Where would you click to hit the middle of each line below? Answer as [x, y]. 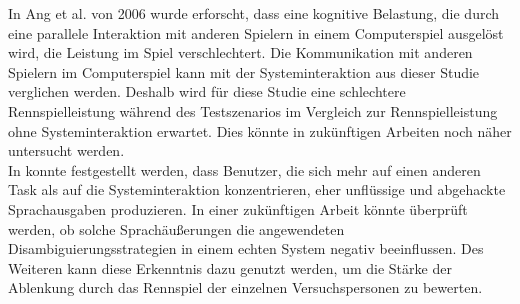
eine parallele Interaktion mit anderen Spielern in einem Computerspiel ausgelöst [256, 32]
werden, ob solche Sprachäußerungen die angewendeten [176, 228]
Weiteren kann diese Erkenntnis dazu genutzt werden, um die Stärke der [230, 267]
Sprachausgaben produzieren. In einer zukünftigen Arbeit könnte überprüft [238, 208]
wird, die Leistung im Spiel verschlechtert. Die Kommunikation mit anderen [240, 52]
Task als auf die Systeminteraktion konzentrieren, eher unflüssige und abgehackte [257, 189]
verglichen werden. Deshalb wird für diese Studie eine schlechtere [207, 91]
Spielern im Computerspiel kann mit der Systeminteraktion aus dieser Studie [244, 71]
